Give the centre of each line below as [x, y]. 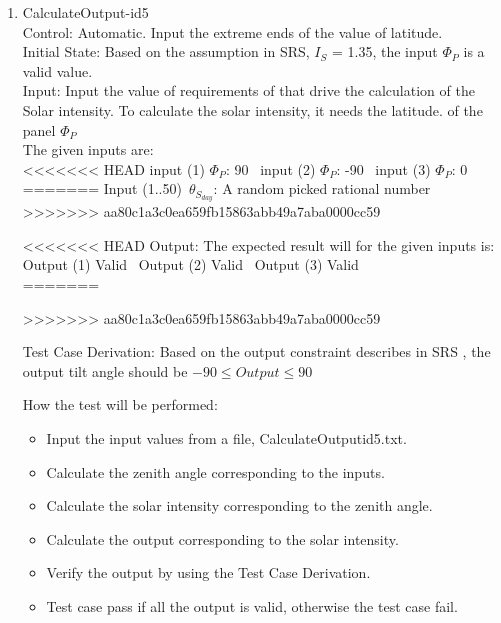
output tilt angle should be [105, 370]
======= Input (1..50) [102, 188]
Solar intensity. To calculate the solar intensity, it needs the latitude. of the [252, 109]
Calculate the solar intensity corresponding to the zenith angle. [239, 505]
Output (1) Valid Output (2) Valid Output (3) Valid [190, 264]
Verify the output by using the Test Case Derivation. [208, 572]
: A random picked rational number [322, 188]
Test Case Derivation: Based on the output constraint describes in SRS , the [256, 351]
